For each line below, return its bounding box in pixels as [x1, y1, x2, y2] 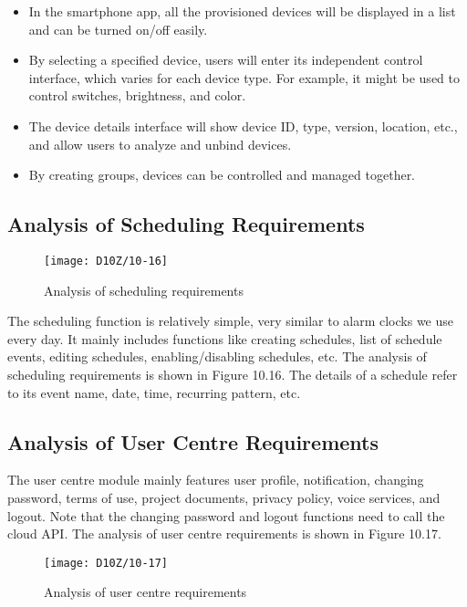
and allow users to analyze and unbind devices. [28, 134, 292, 153]
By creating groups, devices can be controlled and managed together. [28, 165, 416, 184]
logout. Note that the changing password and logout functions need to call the [7, 506, 445, 525]
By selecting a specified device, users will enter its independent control [28, 50, 423, 69]
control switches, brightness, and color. [28, 86, 246, 105]
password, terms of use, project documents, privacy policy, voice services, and [7, 487, 441, 507]
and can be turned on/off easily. [28, 19, 208, 38]
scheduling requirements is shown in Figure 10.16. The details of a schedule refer [7, 364, 458, 383]
